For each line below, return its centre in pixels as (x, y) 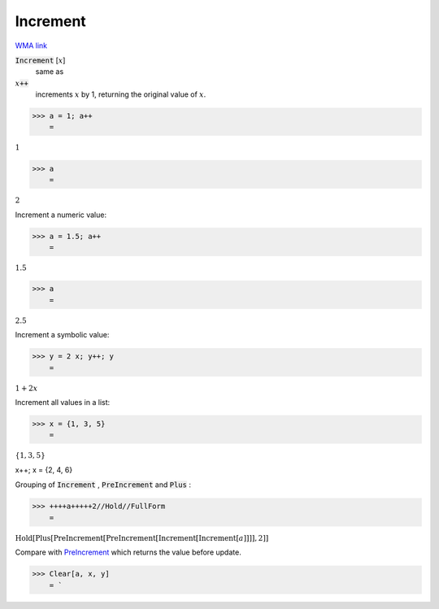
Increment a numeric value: (61, 215)
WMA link (31, 46)
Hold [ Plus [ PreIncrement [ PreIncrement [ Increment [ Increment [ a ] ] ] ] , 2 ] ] (142, 538)
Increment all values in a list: (63, 402)
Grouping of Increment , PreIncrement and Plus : (103, 485)
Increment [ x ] (40, 60)
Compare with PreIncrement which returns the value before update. (128, 552)
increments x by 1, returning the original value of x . (121, 94)
